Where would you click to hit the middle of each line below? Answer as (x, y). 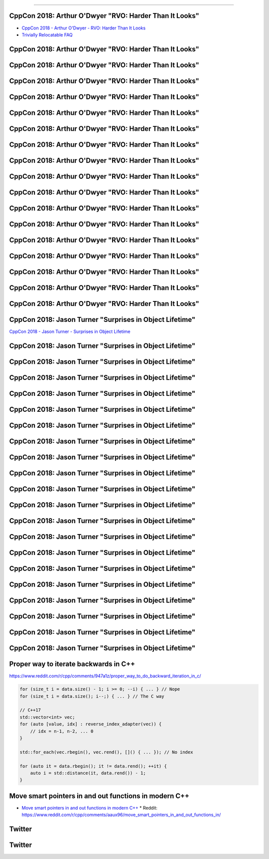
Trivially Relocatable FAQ (47, 34)
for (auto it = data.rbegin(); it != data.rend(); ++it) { (93, 766)
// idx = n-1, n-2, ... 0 (62, 731)
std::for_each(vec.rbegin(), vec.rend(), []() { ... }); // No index (106, 752)
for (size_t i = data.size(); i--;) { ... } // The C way (92, 696)
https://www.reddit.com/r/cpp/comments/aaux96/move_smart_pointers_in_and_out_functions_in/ (121, 815)
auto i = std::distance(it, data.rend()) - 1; (88, 773)
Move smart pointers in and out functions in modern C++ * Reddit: (90, 808)
